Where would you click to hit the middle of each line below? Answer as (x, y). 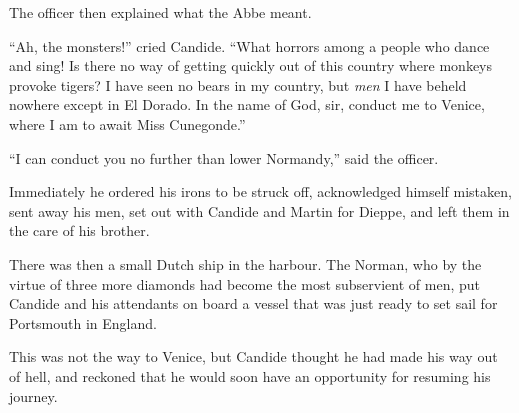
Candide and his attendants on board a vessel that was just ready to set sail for (253, 303)
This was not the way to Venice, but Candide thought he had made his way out (253, 356)
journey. (33, 395)
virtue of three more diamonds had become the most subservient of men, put (245, 283)
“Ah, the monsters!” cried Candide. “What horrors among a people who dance (249, 45)
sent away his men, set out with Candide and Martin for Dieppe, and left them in (259, 210)
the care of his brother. (79, 230)
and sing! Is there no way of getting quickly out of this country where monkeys (251, 65)
